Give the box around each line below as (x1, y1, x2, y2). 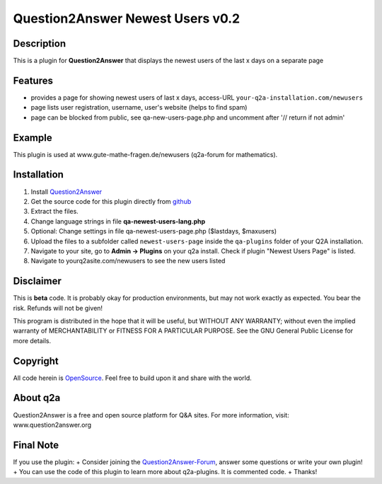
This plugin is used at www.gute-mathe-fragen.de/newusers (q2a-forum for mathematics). (13, 150, 278, 159)
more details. (13, 336, 52, 345)
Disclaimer (13, 275, 62, 287)
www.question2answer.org (13, 420, 92, 429)
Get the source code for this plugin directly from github (30, 197, 192, 205)
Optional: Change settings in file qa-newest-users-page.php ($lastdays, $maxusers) (30, 227, 277, 236)
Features (13, 74, 53, 86)
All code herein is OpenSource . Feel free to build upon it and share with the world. (13, 374, 253, 382)
